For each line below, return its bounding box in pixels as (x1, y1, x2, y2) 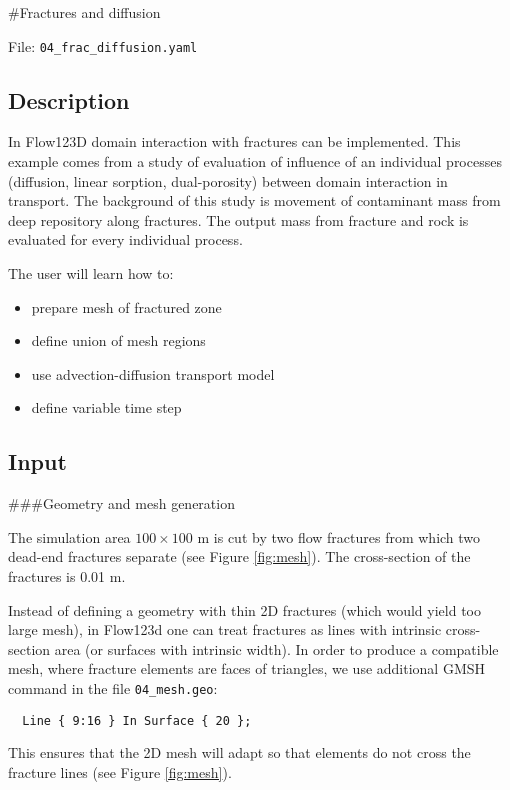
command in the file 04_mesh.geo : (8, 677, 218, 698)
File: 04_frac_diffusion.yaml (8, 35, 198, 56)
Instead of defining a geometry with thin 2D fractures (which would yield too (8, 599, 481, 620)
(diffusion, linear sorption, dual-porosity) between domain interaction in (8, 170, 448, 191)
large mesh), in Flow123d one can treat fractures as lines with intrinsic (8, 619, 442, 640)
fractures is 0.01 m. (8, 565, 126, 586)
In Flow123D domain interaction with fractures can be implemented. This (8, 131, 461, 152)
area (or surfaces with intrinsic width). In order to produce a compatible (54, 638, 499, 659)
